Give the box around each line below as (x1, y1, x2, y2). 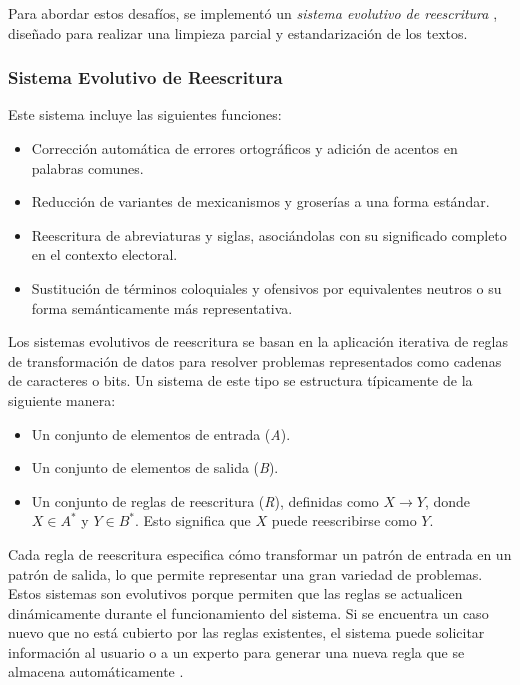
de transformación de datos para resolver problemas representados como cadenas (8, 350, 502, 371)
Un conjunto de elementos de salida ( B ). (31, 457, 279, 478)
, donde (424, 490, 471, 511)
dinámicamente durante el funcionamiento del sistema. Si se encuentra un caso (8, 602, 489, 623)
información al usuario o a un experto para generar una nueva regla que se (8, 641, 465, 662)
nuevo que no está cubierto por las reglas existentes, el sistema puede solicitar (8, 622, 485, 643)
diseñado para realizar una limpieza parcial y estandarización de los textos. (8, 22, 468, 43)
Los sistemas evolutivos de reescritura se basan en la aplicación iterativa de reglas (8, 331, 508, 352)
